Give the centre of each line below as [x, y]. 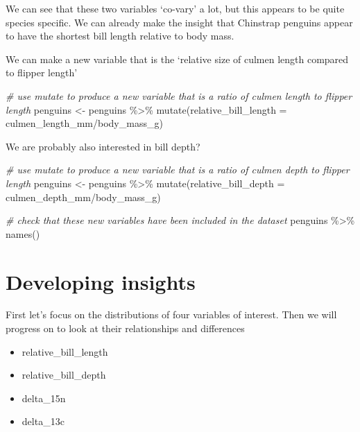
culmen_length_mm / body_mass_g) [84, 123]
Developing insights [101, 281]
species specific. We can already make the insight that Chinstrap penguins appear [179, 22]
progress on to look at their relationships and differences [125, 328]
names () [23, 233]
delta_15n [44, 398]
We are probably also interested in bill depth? [103, 146]
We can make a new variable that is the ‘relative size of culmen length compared [177, 59]
